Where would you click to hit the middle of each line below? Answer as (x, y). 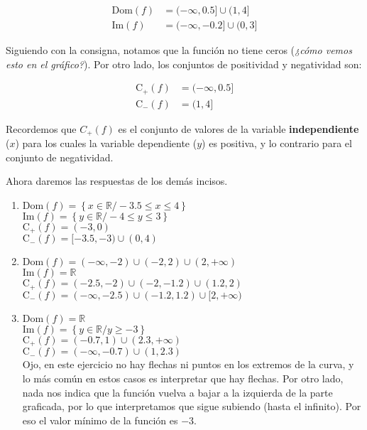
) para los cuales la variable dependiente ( (106, 143)
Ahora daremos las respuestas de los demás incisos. (117, 181)
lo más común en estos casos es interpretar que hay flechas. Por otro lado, (183, 378)
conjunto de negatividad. (60, 157)
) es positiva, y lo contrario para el (277, 143)
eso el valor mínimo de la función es (100, 420)
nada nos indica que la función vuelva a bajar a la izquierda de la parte (177, 392)
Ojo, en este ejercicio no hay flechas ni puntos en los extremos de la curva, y (188, 364)
